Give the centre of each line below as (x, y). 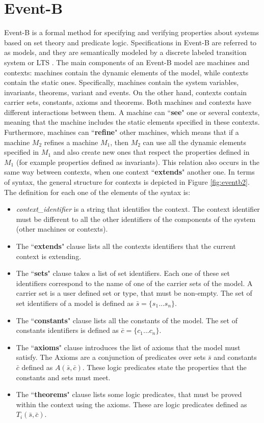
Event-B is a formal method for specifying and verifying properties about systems (132, 32)
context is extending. (49, 256)
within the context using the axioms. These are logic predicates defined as (131, 404)
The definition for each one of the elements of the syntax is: (97, 192)
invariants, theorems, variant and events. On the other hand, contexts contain (126, 92)
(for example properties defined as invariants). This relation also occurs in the (138, 162)
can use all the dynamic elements (194, 142)
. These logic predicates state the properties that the (164, 367)
